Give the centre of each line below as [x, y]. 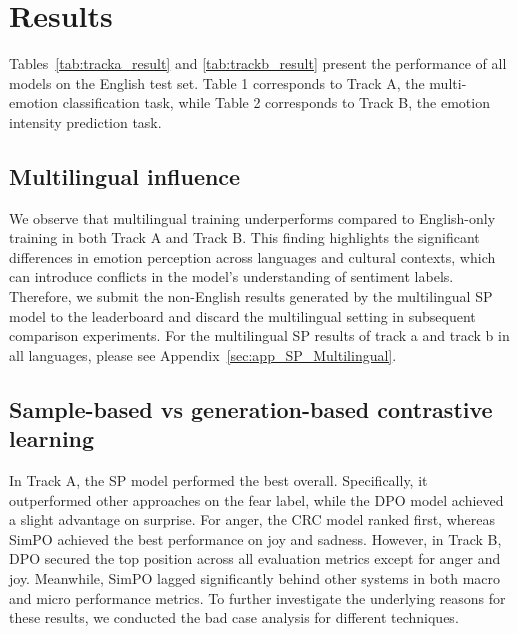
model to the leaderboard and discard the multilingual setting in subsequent [242, 315]
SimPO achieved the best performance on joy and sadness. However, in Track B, [255, 538]
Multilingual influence [125, 175]
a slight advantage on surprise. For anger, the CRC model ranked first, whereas [252, 519]
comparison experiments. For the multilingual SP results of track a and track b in [259, 335]
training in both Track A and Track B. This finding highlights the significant [244, 237]
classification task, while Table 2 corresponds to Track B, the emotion [276, 102]
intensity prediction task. [85, 121]
